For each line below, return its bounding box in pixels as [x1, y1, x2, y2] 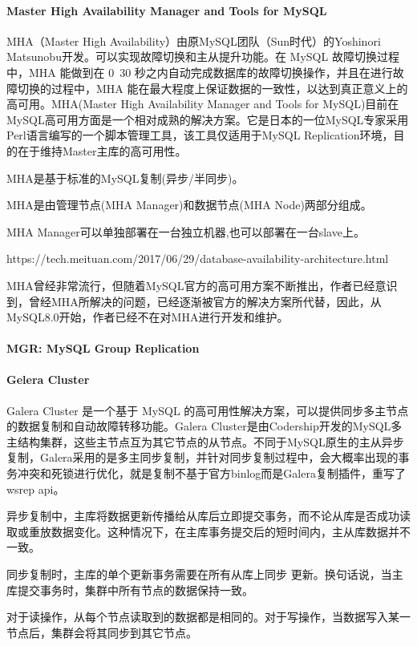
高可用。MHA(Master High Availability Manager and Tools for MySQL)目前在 [6, 95, 399, 112]
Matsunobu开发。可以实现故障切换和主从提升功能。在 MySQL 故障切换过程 [6, 48, 399, 65]
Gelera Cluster [6, 371, 90, 388]
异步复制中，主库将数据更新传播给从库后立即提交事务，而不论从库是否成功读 [6, 507, 411, 524]
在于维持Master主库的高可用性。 [17, 142, 187, 159]
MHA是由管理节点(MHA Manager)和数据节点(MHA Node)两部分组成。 [6, 196, 372, 213]
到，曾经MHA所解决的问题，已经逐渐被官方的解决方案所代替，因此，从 [6, 293, 382, 309]
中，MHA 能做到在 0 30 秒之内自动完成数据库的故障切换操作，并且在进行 [6, 63, 393, 80]
